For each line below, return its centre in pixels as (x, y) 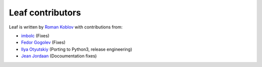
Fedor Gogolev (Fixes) (43, 42)
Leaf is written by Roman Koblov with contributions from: (66, 27)
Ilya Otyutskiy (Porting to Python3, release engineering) (77, 49)
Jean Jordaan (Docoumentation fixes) (59, 56)
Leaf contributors (45, 13)
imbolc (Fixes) (35, 36)
